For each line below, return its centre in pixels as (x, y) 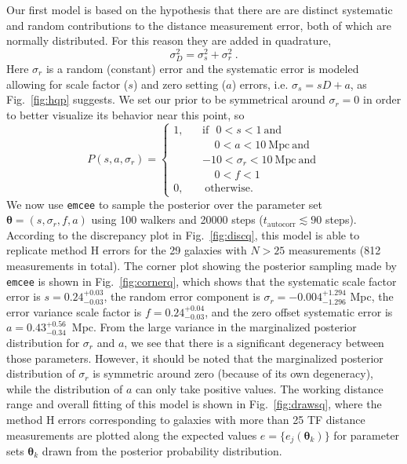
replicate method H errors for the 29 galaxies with (127, 250)
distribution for (43, 342)
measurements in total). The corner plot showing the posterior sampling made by (202, 265)
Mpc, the (372, 296)
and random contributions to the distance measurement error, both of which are (199, 25)
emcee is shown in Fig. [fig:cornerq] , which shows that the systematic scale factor (202, 281)
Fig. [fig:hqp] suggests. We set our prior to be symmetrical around (166, 99)
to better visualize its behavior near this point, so (125, 114)
